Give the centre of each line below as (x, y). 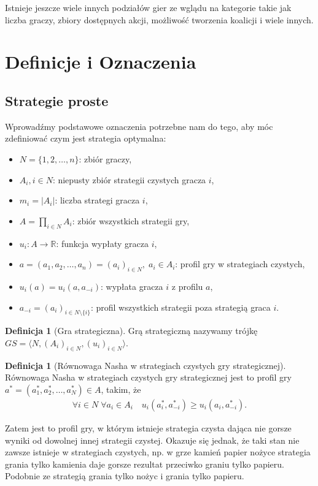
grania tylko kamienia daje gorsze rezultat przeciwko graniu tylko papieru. (145, 464)
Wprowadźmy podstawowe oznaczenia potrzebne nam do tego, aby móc (139, 126)
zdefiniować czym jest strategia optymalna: (86, 138)
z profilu (187, 286)
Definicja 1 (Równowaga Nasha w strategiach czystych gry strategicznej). (145, 365)
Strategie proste (57, 100)
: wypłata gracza (132, 286)
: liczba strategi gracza (97, 200)
